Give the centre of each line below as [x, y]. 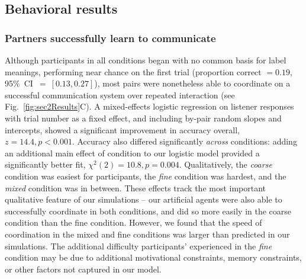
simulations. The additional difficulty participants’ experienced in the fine [138, 246]
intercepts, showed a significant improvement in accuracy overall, [123, 129]
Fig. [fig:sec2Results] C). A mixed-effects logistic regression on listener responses [149, 106]
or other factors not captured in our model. [83, 269]
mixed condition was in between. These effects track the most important [136, 187]
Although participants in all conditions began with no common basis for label [146, 60]
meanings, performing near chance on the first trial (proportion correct [133, 71]
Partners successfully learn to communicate [110, 38]
